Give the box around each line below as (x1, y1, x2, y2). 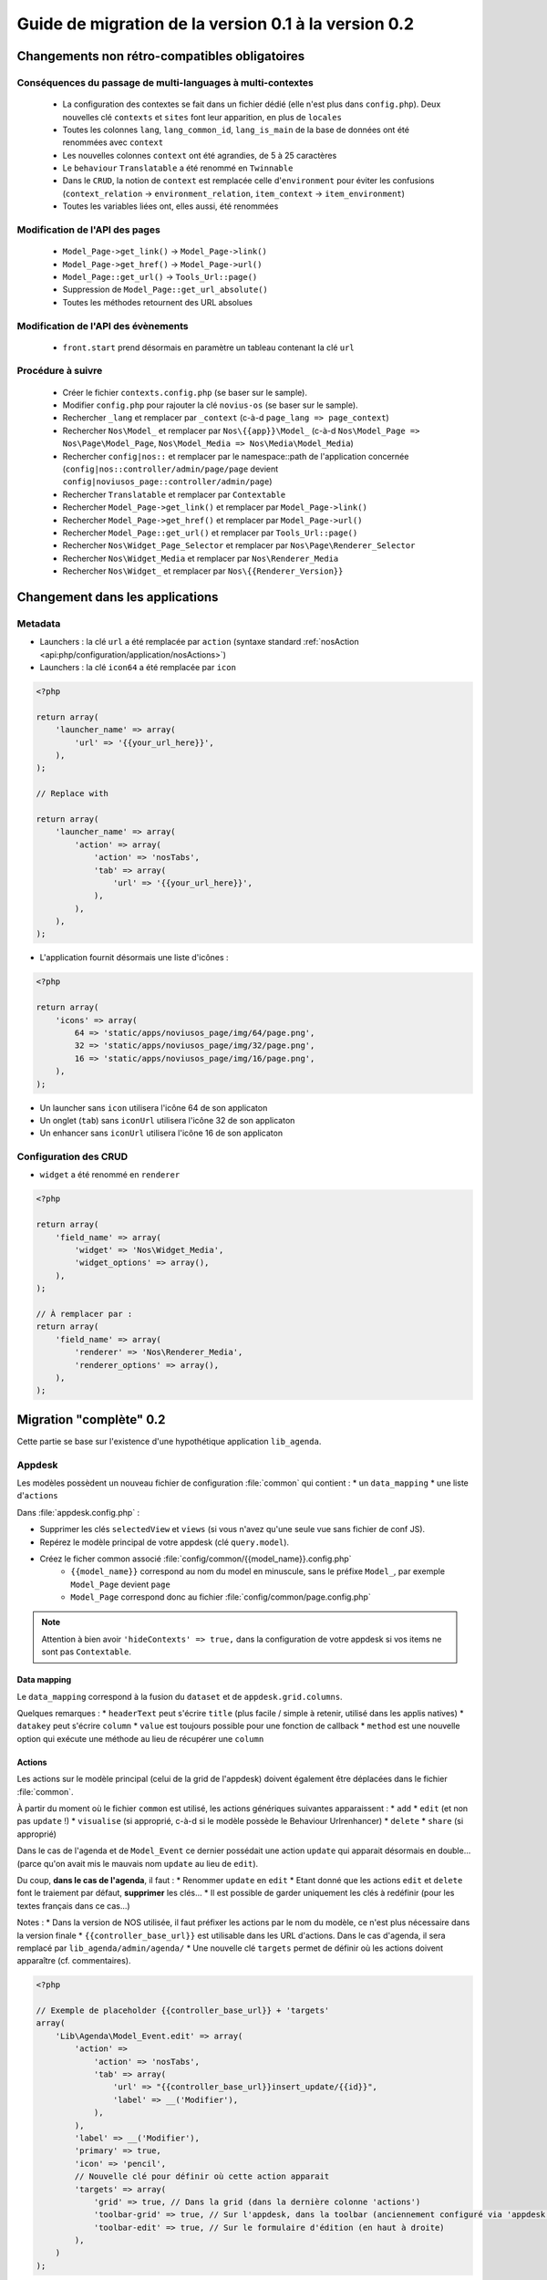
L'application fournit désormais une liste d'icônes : (39, 952, 229, 963)
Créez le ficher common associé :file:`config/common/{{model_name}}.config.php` (39, 1553, 352, 1564)
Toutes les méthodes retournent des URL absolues (62, 296, 253, 307)
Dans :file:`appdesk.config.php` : (16, 1507, 140, 1518)
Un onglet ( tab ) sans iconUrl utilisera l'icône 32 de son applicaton (39, 1114, 295, 1125)
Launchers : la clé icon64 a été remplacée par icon (39, 662, 237, 673)
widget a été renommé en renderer (39, 1169, 181, 1180)
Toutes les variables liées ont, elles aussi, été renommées (62, 201, 279, 212)
